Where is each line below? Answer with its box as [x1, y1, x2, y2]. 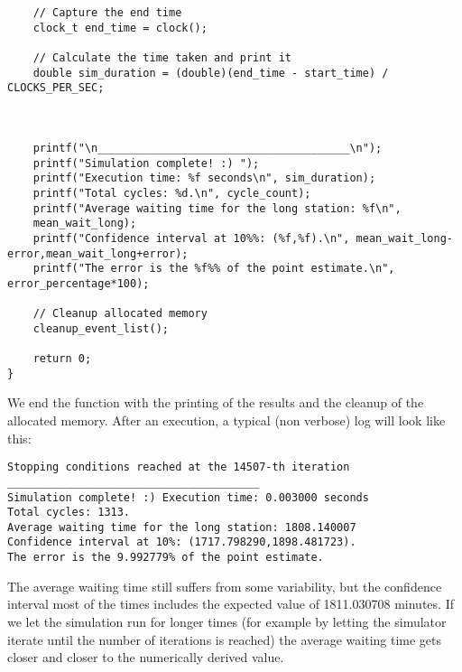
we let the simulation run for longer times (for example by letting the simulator [7, 611, 447, 630]
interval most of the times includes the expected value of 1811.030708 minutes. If [7, 594, 454, 613]
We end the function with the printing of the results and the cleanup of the [7, 393, 424, 412]
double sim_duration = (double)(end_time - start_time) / [32, 66, 389, 79]
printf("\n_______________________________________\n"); [32, 141, 383, 154]
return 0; [32, 352, 92, 366]
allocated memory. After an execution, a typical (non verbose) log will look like [7, 411, 446, 429]
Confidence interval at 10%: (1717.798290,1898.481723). [7, 536, 356, 549]
